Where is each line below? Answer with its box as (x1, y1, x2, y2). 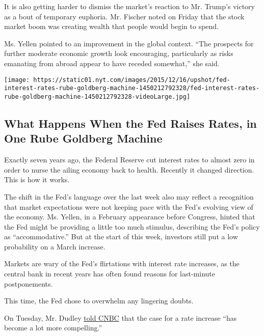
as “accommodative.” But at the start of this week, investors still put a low (4, 231, 238, 242)
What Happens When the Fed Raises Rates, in (4, 115, 257, 131)
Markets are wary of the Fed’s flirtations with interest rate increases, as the (4, 258, 240, 269)
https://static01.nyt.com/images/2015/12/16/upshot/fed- (33, 76, 230, 83)
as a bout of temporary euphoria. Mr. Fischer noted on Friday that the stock (4, 11, 245, 21)
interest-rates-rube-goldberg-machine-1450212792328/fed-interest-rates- (4, 85, 260, 92)
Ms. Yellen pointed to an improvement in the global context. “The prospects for (4, 38, 254, 48)
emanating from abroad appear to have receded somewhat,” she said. (4, 58, 220, 68)
